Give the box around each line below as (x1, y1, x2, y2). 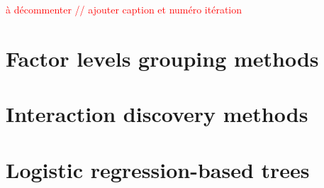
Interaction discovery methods (6, 99, 308, 128)
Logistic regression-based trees (6, 155, 310, 184)
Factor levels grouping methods (6, 43, 319, 72)
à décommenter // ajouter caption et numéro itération (6, 2, 242, 16)
